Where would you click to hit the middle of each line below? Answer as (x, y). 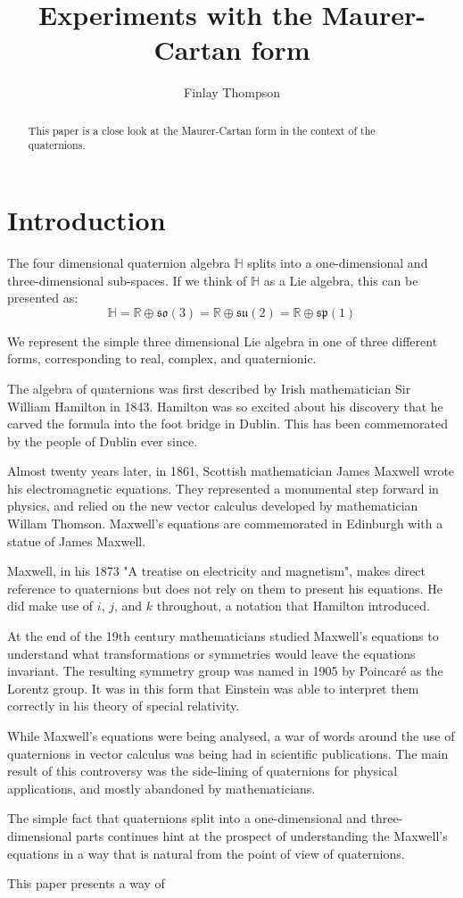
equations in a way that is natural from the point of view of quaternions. (206, 853)
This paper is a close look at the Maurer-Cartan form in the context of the (202, 130)
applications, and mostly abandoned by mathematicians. (161, 788)
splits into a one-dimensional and (338, 262)
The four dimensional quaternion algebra (119, 262)
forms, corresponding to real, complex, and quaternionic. (162, 358)
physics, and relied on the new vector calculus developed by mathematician (213, 506)
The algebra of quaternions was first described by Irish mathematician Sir (209, 388)
